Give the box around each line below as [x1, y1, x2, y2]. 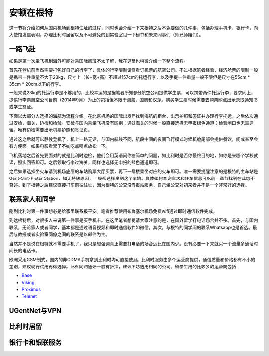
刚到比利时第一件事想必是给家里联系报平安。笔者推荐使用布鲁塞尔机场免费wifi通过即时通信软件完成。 [9, 208, 218, 214]
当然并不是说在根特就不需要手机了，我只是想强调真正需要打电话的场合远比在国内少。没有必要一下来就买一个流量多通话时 [9, 240, 258, 246]
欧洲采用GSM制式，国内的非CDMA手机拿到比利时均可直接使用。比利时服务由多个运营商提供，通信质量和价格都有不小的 [9, 257, 255, 263]
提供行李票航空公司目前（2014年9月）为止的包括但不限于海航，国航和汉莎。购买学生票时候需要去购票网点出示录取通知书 [9, 97, 258, 103]
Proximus [21, 286, 41, 292]
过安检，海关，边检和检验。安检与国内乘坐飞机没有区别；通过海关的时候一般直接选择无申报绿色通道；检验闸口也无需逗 [9, 120, 254, 126]
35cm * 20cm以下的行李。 [9, 81, 64, 87]
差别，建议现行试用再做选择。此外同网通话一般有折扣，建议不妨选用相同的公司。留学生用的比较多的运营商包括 [9, 264, 236, 269]
